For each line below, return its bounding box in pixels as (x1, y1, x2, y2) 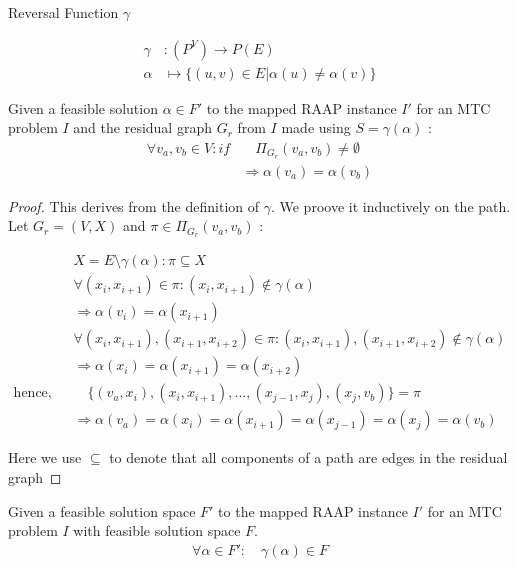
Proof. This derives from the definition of (8, 195, 260, 216)
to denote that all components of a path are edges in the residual (109, 447, 508, 468)
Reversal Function (8, 2, 119, 22)
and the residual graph (73, 117, 212, 138)
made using (281, 117, 351, 138)
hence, (13, 386, 52, 401)
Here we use (8, 447, 82, 468)
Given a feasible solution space (8, 500, 196, 521)
